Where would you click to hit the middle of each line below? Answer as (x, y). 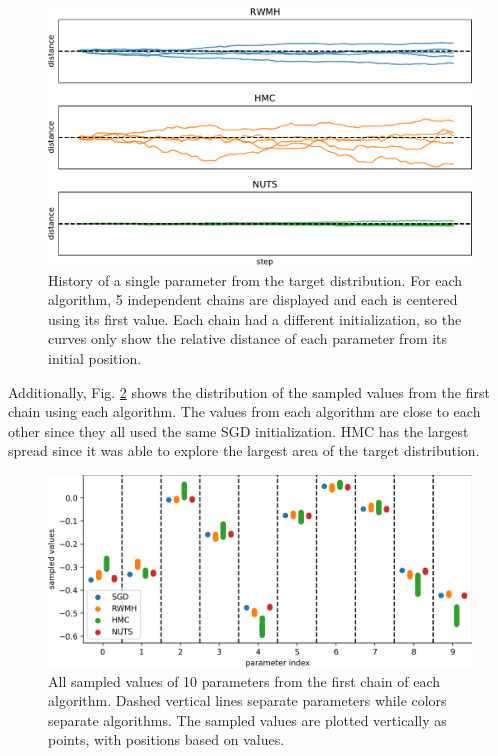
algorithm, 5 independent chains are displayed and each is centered (253, 299)
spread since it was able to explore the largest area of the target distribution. (244, 450)
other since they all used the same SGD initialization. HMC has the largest (238, 430)
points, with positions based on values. (166, 739)
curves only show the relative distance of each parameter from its (248, 338)
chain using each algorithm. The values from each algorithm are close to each (244, 411)
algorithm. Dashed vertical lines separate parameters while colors (247, 700)
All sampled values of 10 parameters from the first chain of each (244, 680)
